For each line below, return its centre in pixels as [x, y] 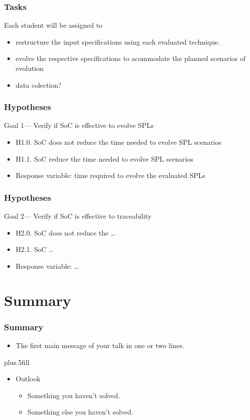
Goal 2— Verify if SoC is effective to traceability [78, 216]
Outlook [28, 379]
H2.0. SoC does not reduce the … [65, 232]
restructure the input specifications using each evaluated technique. [118, 41]
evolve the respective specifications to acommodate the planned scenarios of [130, 58]
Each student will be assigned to [53, 25]
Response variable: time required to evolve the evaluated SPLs [110, 175]
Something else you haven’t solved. [80, 412]
